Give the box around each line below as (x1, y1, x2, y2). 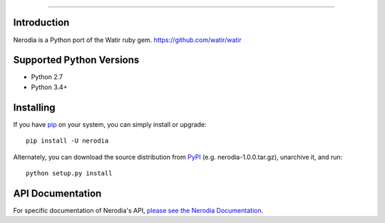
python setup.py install (26, 169, 113, 177)
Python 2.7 (31, 73, 63, 81)
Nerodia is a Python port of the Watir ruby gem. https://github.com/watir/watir (13, 36, 242, 44)
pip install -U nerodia (26, 137, 109, 145)
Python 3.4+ (31, 83, 68, 91)
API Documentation (13, 187, 102, 199)
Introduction (13, 16, 70, 28)
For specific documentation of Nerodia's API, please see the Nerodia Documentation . (13, 206, 264, 214)
